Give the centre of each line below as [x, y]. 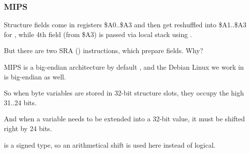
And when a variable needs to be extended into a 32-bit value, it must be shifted [125, 119]
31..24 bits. [20, 102]
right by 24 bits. [28, 128]
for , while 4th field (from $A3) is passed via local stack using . [98, 34]
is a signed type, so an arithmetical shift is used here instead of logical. [110, 144]
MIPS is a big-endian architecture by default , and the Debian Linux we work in [124, 67]
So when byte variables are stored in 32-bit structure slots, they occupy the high [124, 93]
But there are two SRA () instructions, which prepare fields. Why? [104, 50]
